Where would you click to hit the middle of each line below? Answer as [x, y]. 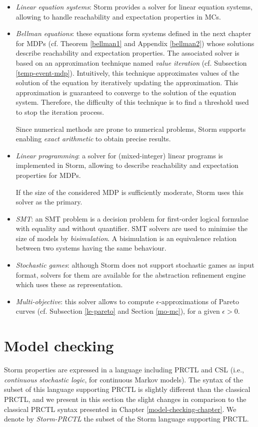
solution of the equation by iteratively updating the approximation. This [127, 82]
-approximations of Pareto [199, 301]
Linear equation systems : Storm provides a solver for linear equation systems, [134, 7]
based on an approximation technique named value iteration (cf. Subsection [131, 62]
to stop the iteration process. [60, 112]
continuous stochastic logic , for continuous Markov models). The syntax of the [123, 379]
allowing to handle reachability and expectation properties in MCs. [118, 16]
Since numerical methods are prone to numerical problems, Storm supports [131, 129]
